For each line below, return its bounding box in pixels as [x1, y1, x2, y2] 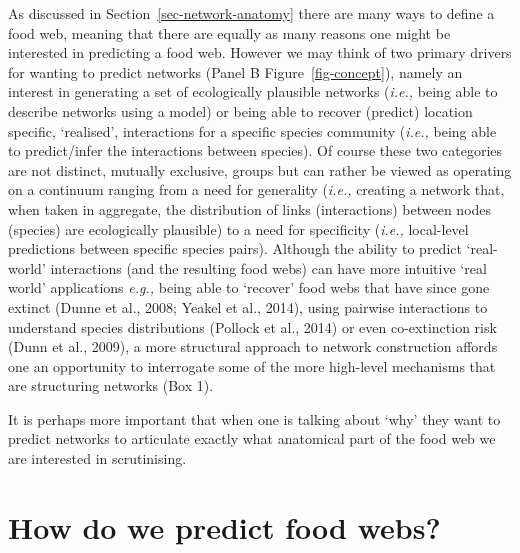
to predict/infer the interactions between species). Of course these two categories [8, 140, 503, 161]
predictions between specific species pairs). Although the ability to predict [8, 238, 462, 259]
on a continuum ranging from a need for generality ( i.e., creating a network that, [8, 179, 505, 200]
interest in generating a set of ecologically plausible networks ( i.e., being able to [8, 81, 498, 102]
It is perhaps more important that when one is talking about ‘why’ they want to [8, 408, 501, 429]
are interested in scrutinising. [8, 448, 187, 469]
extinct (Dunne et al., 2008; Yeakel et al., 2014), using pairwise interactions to [8, 296, 488, 317]
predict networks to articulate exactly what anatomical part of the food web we [8, 428, 496, 449]
